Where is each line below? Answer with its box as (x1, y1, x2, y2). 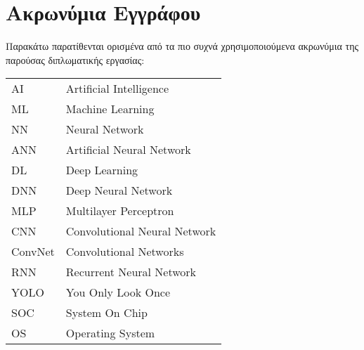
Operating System (65, 325, 155, 342)
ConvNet (11, 243, 55, 260)
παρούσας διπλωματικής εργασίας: (6, 52, 145, 67)
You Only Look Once (65, 284, 171, 301)
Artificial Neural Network (65, 141, 191, 158)
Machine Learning (65, 101, 155, 117)
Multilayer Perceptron (65, 202, 174, 219)
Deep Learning (65, 162, 138, 179)
